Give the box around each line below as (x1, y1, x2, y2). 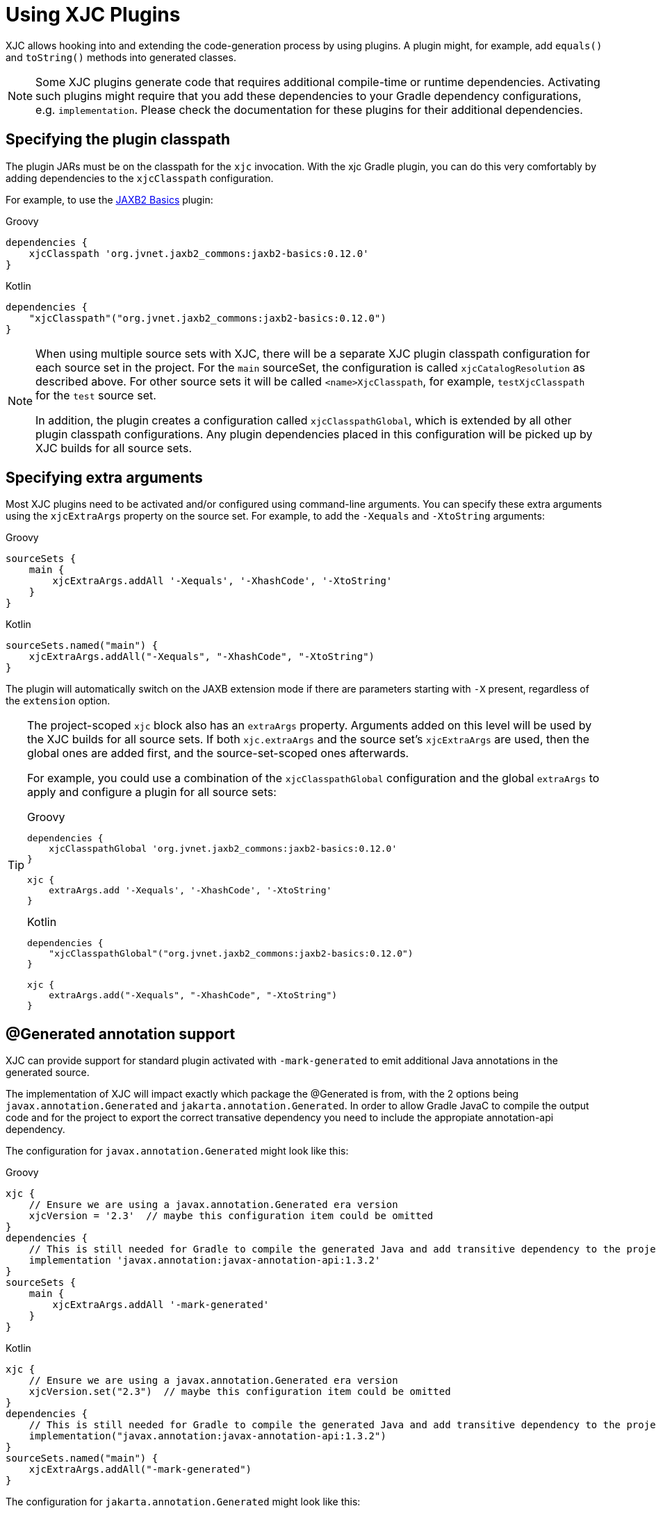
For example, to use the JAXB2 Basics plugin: (6, 193, 213, 206)
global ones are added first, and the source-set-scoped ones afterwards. (27, 746, 409, 761)
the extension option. (6, 695, 110, 707)
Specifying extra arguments (6, 469, 203, 487)
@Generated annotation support (6, 1025, 236, 1043)
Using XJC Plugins (6, 3, 181, 26)
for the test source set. (35, 388, 156, 402)
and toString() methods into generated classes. (6, 51, 236, 63)
